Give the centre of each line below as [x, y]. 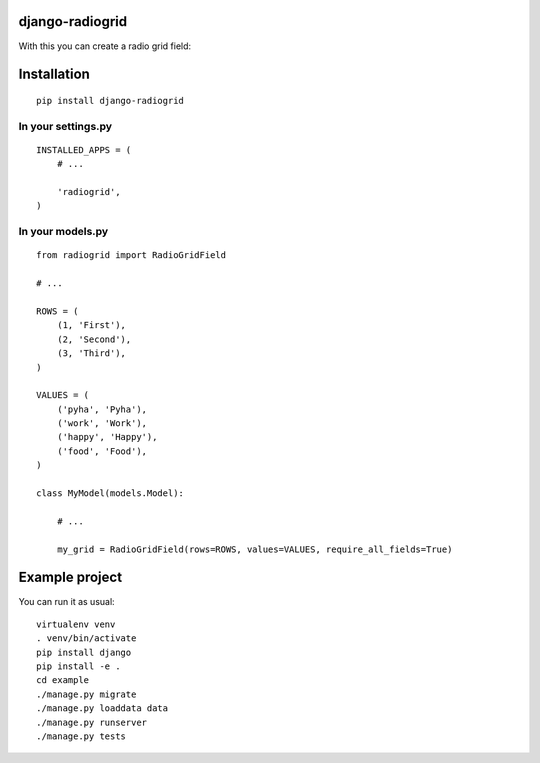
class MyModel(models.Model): [110, 493]
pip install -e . [78, 666]
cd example [63, 680]
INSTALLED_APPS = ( [84, 149]
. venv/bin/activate [86, 638]
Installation [54, 74]
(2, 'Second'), [94, 339]
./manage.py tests [81, 736]
